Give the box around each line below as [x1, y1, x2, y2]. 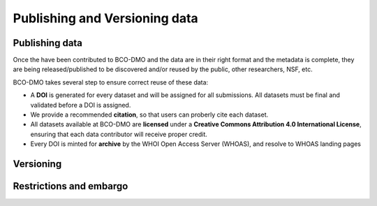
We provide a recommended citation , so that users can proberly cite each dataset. [30, 110, 269, 119]
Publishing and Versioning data [13, 10, 198, 26]
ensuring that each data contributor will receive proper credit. [30, 130, 207, 138]
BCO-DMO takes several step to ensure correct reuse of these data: [13, 78, 209, 87]
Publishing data [13, 37, 83, 49]
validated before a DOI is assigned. [30, 101, 131, 109]
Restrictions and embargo [13, 180, 128, 192]
